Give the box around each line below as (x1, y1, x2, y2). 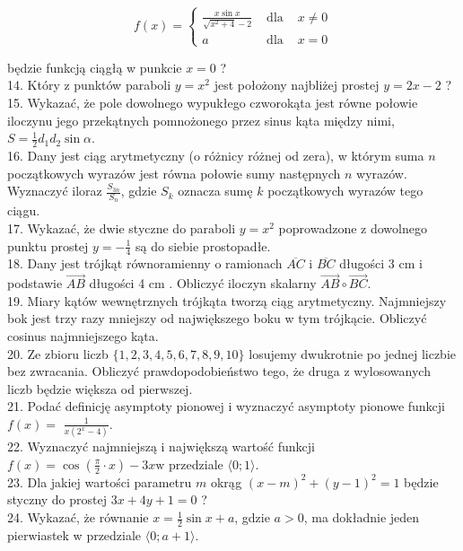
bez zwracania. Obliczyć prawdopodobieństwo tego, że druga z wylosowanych (7, 362, 431, 380)
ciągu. (7, 201, 40, 220)
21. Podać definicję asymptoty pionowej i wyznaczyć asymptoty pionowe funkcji (7, 397, 446, 415)
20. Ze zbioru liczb (7, 344, 109, 363)
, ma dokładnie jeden (303, 508, 420, 527)
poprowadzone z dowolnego (278, 219, 427, 237)
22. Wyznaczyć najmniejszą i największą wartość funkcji (7, 437, 315, 456)
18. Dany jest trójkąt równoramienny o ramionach (7, 254, 283, 273)
